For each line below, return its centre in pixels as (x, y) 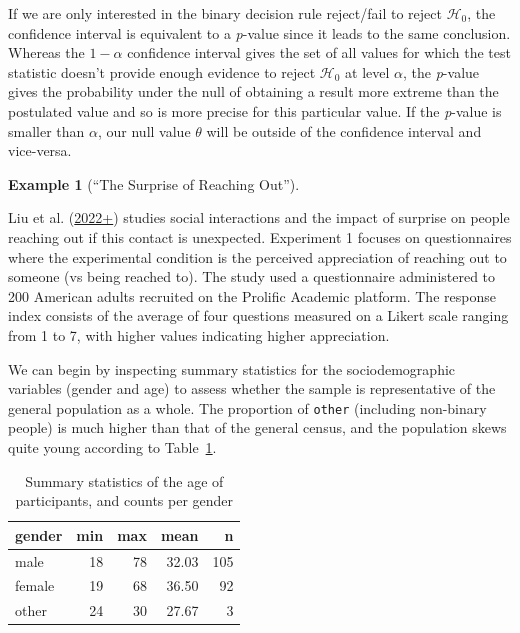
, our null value (144, 130)
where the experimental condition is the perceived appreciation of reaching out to (257, 256)
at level (367, 71)
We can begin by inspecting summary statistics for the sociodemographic (232, 368)
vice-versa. (40, 150)
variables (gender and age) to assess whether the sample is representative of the (252, 388)
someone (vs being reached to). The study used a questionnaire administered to (252, 276)
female (35, 585)
